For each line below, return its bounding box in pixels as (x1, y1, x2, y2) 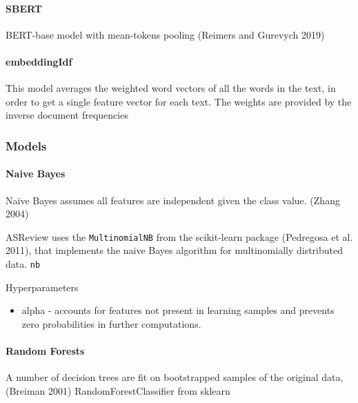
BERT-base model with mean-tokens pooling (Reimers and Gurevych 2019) (6, 27, 325, 41)
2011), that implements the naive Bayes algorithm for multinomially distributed (6, 243, 344, 257)
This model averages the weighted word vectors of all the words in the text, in (6, 81, 336, 95)
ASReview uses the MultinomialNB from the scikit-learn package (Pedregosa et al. (6, 229, 353, 244)
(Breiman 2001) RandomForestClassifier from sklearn (6, 383, 230, 397)
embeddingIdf (6, 54, 72, 68)
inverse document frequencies (6, 108, 128, 122)
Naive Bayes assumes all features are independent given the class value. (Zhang (6, 193, 340, 207)
